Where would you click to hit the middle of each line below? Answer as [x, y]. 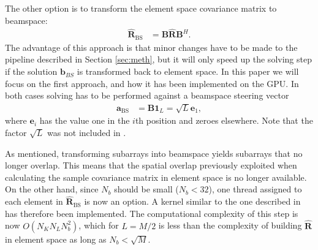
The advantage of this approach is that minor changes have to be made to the [151, 47]
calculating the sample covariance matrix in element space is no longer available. [156, 177]
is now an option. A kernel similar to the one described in [192, 201]
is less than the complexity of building [230, 225]
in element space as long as [56, 239]
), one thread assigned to [255, 189]
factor [16, 133]
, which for [99, 225]
